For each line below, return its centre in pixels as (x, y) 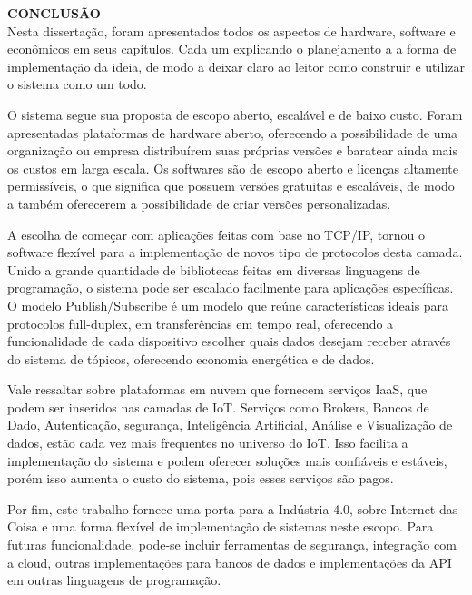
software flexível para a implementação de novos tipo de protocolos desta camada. (235, 252)
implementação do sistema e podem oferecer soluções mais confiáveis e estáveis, (227, 460)
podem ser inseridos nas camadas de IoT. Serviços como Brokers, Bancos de (218, 407)
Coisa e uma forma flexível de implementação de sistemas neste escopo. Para (221, 526)
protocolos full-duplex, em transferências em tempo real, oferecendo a (201, 323)
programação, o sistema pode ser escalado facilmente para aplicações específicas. (231, 288)
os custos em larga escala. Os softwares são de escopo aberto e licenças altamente (233, 168)
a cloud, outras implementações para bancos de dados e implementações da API (230, 562)
